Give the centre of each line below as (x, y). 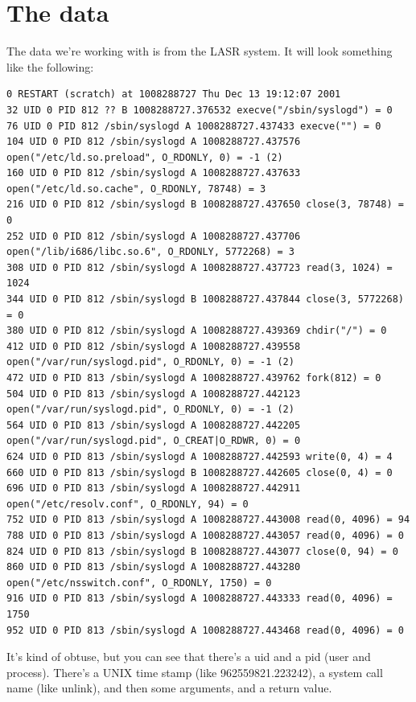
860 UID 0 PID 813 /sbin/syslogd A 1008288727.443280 (154, 567)
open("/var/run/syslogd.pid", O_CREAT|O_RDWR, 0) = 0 (154, 441)
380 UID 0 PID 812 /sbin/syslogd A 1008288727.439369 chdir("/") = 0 (197, 331)
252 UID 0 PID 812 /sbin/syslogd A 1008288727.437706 (154, 236)
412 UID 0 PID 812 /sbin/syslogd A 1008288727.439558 (154, 346)
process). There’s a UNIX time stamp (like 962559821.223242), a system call (195, 672)
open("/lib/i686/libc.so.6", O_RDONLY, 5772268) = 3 (150, 252)
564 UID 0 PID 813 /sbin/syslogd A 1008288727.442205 (154, 425)
